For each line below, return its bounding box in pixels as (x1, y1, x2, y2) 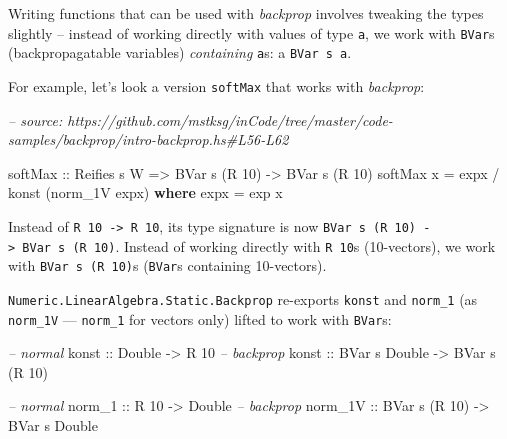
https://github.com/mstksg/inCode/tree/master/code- (67, 109, 393, 130)
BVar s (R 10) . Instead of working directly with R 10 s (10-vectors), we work (22, 235, 496, 256)
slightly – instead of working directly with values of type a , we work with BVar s (8, 22, 495, 43)
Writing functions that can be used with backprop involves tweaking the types (8, 3, 484, 23)
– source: (8, 109, 63, 130)
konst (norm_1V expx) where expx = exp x (8, 182, 283, 203)
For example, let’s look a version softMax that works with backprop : (8, 75, 425, 96)
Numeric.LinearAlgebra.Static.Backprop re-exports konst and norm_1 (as (8, 288, 478, 309)
